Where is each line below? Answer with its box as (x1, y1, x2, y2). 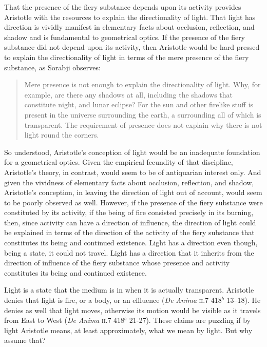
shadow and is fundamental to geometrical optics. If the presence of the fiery (4, 31, 245, 42)
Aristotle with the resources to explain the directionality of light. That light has (4, 11, 256, 22)
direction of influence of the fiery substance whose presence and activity (4, 257, 230, 268)
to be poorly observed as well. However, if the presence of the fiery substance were (4, 197, 263, 207)
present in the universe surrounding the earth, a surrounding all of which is (24, 109, 261, 120)
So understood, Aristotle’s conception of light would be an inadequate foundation (4, 146, 260, 157)
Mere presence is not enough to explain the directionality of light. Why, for (24, 79, 261, 90)
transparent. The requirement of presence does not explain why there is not (24, 119, 262, 130)
